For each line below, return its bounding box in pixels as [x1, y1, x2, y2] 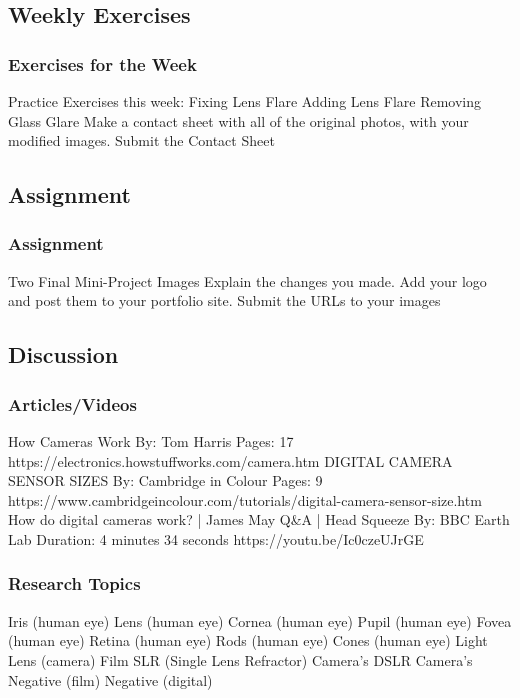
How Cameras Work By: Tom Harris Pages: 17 [8, 430, 294, 451]
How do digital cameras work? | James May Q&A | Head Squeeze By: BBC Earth [8, 509, 510, 530]
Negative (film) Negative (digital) [8, 669, 213, 690]
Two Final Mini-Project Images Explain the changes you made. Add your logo [8, 270, 487, 291]
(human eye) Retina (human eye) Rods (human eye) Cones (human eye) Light [8, 630, 488, 651]
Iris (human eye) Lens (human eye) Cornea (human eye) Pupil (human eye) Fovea [8, 610, 512, 631]
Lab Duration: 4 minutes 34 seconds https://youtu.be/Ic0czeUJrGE [8, 528, 424, 549]
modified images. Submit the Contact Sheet [8, 130, 275, 151]
